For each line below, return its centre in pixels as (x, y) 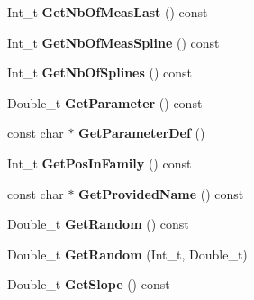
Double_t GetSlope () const (89, 284)
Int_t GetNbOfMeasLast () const (108, 12)
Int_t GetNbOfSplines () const (100, 73)
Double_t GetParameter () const (105, 102)
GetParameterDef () (142, 133)
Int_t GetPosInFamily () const (100, 163)
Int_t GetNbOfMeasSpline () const (113, 42)
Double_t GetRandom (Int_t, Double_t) (127, 254)
